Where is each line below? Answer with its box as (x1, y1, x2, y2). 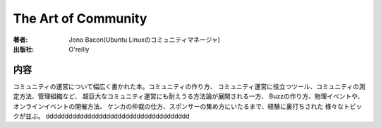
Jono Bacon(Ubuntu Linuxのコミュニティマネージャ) (68, 35, 220, 44)
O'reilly (68, 45, 90, 53)
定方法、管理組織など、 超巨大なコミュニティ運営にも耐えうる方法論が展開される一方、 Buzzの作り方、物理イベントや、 (13, 92, 364, 100)
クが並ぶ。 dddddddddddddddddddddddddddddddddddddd (13, 112, 190, 120)
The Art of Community (13, 11, 147, 26)
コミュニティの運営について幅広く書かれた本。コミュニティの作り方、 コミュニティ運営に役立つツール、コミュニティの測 (13, 82, 366, 91)
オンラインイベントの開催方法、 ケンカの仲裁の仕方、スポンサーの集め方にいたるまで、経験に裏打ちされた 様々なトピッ (13, 102, 363, 110)
